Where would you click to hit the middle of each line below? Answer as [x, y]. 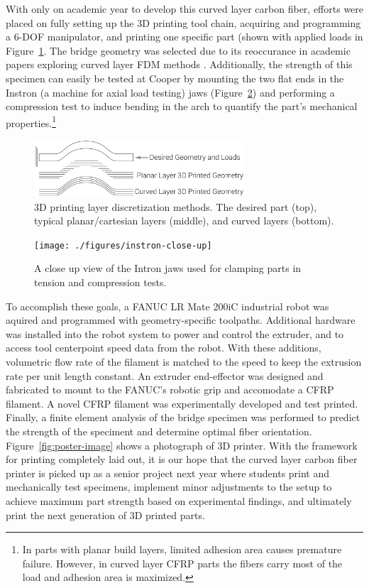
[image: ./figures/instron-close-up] [123, 245]
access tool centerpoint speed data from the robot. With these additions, [164, 348]
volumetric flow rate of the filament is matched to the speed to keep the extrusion [184, 361]
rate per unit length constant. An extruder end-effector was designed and [165, 375]
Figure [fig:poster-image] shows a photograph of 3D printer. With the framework [182, 445]
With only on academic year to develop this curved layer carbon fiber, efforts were [185, 9]
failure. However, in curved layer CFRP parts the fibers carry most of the [182, 563]
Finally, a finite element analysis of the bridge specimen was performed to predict [183, 417]
